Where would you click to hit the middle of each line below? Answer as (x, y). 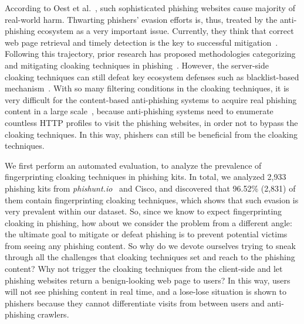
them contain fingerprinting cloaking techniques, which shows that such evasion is (152, 199)
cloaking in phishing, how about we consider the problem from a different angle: (148, 222)
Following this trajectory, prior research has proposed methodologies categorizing (150, 54)
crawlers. (53, 314)
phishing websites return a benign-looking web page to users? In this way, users (148, 280)
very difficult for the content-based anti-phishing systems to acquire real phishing (151, 99)
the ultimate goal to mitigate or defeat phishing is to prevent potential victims (146, 234)
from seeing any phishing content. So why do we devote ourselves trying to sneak (150, 245)
